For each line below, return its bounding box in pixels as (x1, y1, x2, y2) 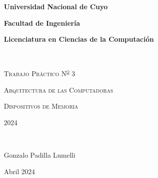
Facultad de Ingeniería (4, 17, 80, 28)
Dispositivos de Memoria (4, 101, 78, 111)
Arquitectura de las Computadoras (4, 84, 114, 95)
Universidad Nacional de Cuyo (4, 1, 108, 11)
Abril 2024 (4, 166, 35, 176)
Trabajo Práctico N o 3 (4, 67, 75, 79)
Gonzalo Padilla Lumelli (4, 150, 75, 160)
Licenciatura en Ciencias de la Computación (4, 34, 154, 44)
